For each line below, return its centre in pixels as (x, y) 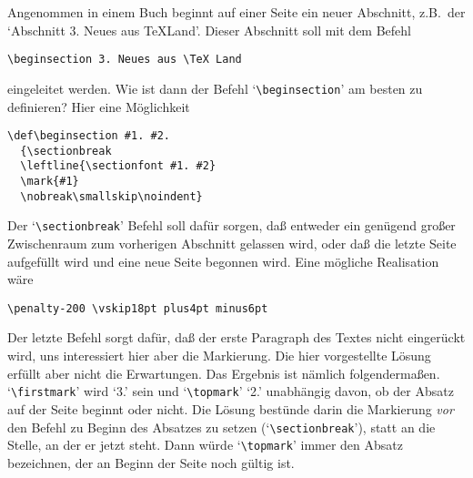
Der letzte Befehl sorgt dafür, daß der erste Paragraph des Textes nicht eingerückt (236, 337)
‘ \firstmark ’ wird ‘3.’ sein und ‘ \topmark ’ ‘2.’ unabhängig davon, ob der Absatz (231, 391)
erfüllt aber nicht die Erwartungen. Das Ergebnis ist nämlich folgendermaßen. (224, 373)
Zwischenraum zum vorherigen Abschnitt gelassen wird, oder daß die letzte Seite (232, 244)
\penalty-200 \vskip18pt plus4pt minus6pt (138, 308)
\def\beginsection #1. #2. (89, 136)
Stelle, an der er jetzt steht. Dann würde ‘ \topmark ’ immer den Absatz (205, 445)
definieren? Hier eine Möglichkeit (99, 106)
